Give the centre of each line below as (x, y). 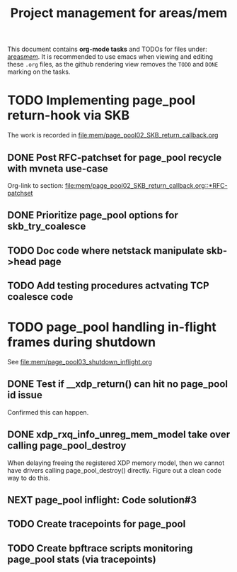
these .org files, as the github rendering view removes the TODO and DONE (113, 65)
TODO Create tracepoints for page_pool (97, 524)
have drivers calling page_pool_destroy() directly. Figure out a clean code (114, 470)
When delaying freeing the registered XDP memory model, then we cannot (116, 463)
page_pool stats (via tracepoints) (82, 559)
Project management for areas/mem (119, 13)
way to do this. (29, 478)
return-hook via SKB (69, 116)
